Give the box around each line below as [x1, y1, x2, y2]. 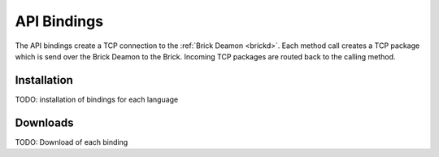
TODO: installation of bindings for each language [15, 94, 179, 104]
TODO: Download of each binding [15, 137, 128, 146]
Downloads [15, 116, 74, 129]
